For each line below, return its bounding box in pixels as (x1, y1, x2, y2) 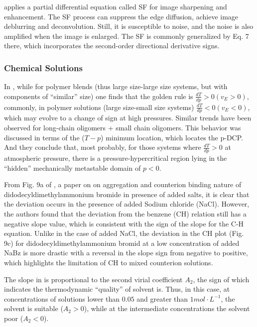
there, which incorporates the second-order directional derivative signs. (4, 40, 220, 51)
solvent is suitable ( (4, 303, 63, 314)
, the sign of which (193, 274, 250, 284)
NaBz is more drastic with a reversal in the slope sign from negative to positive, (4, 247, 248, 258)
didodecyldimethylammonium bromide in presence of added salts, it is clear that (4, 189, 250, 199)
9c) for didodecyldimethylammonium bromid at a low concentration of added (4, 237, 240, 248)
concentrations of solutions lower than (4, 293, 120, 304)
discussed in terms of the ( (4, 132, 85, 142)
